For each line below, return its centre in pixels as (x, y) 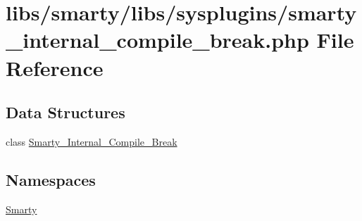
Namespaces (51, 179)
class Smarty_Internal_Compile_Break (92, 141)
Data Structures (65, 112)
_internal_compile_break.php (157, 40)
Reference (55, 67)
